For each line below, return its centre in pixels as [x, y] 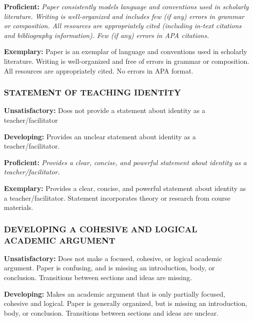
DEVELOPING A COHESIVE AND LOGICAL [101, 229]
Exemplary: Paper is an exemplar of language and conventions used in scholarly [126, 51]
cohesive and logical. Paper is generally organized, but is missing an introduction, [126, 303]
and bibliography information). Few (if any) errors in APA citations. [107, 35]
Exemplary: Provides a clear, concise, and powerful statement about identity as [125, 188]
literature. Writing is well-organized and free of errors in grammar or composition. [127, 61]
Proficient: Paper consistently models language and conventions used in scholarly [126, 6]
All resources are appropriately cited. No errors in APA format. [99, 70]
